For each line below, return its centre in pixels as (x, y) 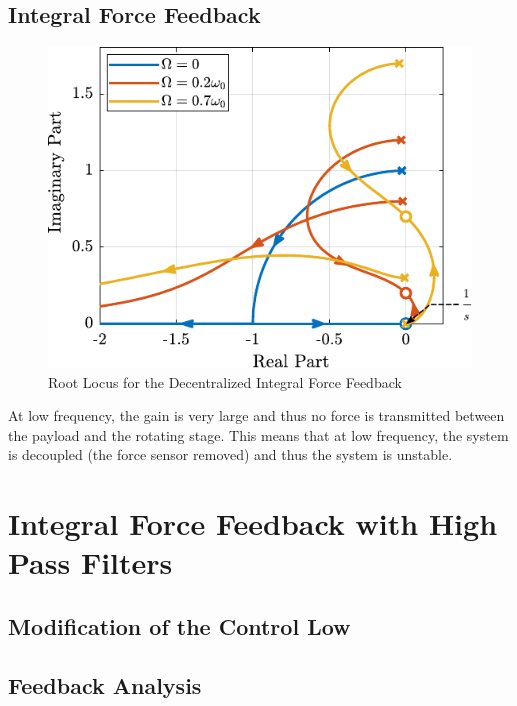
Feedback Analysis (105, 684)
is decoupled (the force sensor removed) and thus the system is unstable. (230, 454)
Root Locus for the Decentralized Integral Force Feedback (225, 381)
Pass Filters (90, 562)
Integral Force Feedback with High (253, 523)
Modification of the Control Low (179, 625)
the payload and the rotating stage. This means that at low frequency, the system (258, 434)
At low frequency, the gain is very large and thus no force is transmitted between (256, 415)
